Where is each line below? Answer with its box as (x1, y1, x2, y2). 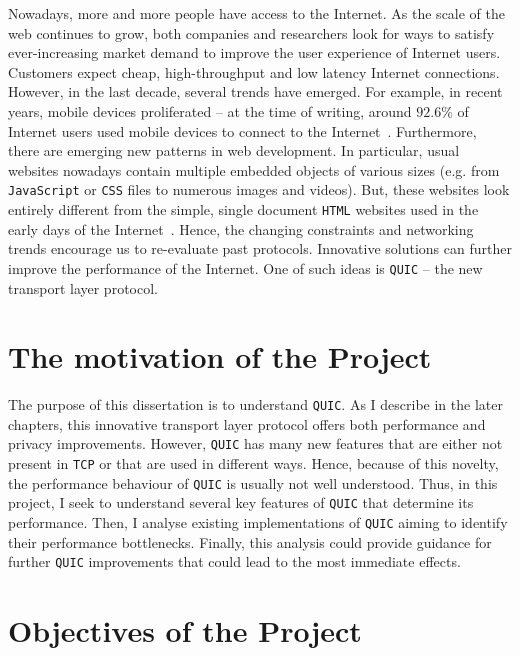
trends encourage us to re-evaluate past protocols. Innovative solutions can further (8, 238, 512, 259)
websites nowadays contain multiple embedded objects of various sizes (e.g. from (8, 159, 500, 180)
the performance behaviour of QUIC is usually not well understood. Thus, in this (8, 472, 498, 493)
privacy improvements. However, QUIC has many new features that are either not (8, 433, 503, 454)
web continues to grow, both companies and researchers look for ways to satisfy (8, 22, 495, 43)
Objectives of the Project (8, 610, 362, 651)
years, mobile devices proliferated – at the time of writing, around (8, 100, 412, 121)
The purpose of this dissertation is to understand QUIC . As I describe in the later (8, 394, 503, 415)
